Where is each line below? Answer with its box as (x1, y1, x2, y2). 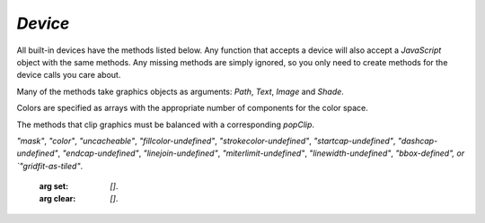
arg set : (39, 181, 69, 192)
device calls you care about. (16, 70, 121, 81)
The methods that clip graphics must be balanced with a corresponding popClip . (16, 119, 314, 130)
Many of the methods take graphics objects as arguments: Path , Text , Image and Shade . (16, 86, 345, 97)
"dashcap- (397, 135, 438, 146)
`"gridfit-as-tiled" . (16, 160, 84, 171)
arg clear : (39, 193, 76, 204)
